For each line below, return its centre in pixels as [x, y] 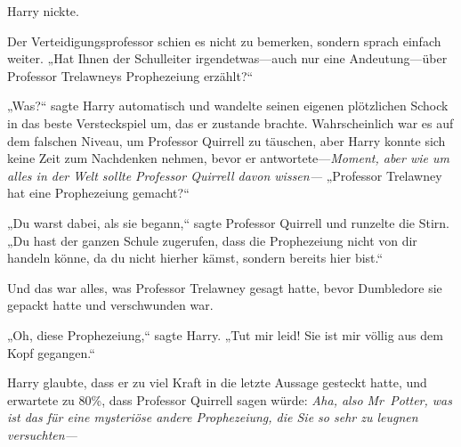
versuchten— [42, 434]
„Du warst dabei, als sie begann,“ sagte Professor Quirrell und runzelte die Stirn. [228, 222]
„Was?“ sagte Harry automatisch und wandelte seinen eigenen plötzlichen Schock [228, 106]
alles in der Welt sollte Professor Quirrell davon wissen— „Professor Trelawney [225, 175]
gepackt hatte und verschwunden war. [110, 305]
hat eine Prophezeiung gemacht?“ [98, 193]
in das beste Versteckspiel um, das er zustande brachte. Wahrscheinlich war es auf [230, 122]
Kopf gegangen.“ [51, 352]
